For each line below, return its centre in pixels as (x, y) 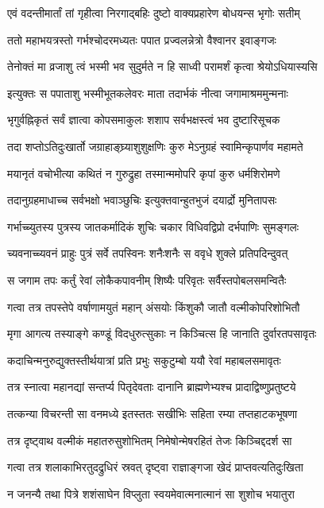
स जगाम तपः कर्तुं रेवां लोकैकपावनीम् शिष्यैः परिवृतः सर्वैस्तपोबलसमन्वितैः (147, 279)
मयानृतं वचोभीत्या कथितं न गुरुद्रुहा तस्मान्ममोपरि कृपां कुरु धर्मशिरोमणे (144, 173)
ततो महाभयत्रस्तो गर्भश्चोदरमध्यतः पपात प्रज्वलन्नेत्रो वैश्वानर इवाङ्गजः (142, 39)
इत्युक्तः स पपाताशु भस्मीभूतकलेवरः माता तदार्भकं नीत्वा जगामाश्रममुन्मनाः (148, 93)
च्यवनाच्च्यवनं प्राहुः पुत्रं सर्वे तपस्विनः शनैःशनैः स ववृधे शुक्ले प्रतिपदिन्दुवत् (148, 253)
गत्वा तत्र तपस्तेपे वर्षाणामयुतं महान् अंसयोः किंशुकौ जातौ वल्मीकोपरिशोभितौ (154, 306)
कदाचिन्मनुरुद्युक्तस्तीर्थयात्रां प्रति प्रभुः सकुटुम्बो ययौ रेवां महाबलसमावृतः (144, 360)
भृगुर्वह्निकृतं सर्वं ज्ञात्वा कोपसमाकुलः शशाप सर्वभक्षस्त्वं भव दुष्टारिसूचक (144, 120)
